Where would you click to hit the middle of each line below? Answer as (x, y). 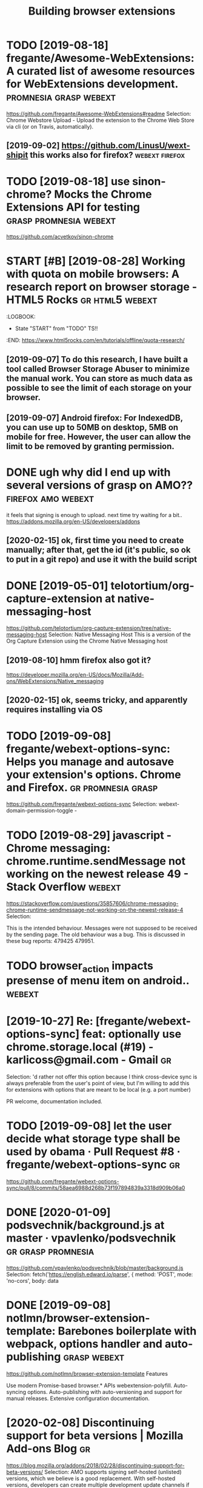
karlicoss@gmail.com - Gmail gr (89, 1060)
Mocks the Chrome (103, 194)
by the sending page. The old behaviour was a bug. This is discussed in (96, 935)
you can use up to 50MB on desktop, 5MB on (92, 427)
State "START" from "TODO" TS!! (56, 328)
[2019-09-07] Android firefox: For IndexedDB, (95, 418)
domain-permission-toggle (40, 811)
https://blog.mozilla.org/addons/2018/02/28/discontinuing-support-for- (95, 1465)
